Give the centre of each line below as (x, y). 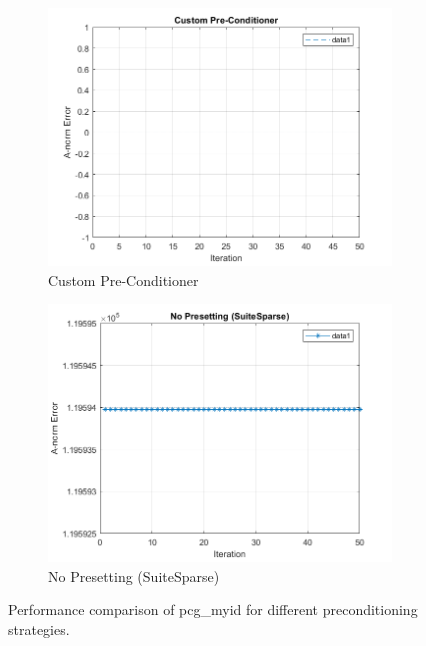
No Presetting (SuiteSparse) (134, 575)
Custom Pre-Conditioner (123, 279)
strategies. (39, 628)
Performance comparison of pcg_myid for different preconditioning (213, 609)
